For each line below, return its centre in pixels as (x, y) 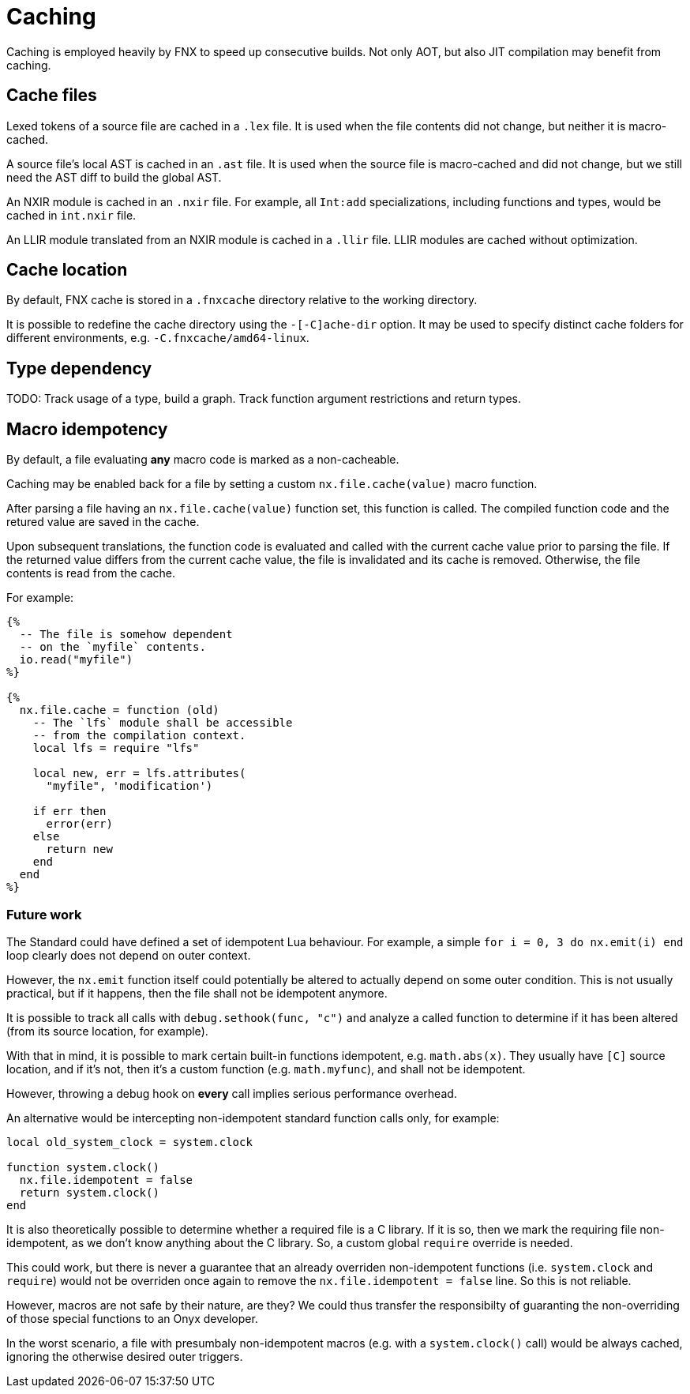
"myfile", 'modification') (129, 786)
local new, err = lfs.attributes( (139, 774)
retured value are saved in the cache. (103, 522)
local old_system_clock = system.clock (129, 1142)
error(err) (79, 824)
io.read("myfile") (76, 660)
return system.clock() (89, 1192)
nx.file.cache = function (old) (119, 710)
